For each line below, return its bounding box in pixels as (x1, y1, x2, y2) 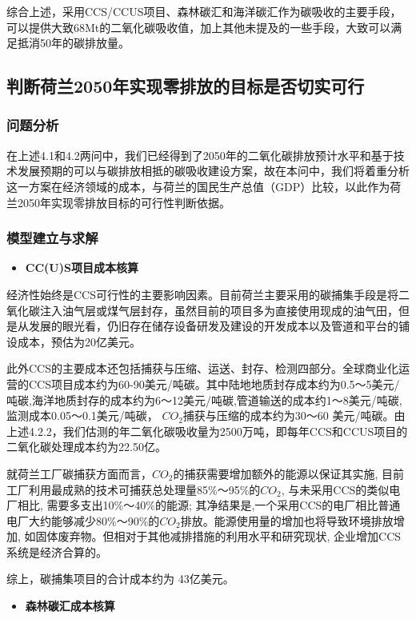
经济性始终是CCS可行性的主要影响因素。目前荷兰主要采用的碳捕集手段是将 (6, 286, 398, 302)
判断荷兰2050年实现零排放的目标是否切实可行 (6, 74, 365, 98)
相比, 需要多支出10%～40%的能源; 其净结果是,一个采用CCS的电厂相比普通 (17, 497, 401, 513)
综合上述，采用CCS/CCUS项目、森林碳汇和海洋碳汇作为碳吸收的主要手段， (6, 3, 402, 19)
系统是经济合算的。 (6, 543, 107, 560)
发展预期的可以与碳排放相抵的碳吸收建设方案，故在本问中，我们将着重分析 (17, 162, 410, 179)
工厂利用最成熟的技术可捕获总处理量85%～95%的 (6, 481, 261, 497)
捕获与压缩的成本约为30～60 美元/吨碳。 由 (182, 407, 406, 424)
